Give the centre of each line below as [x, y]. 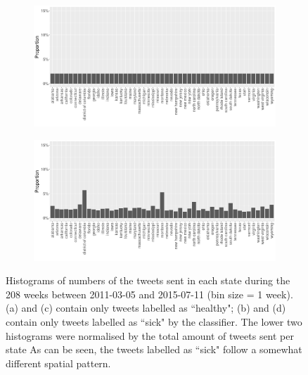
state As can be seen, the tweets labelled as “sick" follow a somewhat [154, 349]
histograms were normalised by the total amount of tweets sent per [150, 335]
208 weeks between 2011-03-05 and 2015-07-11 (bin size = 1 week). [149, 294]
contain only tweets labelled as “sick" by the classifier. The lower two [154, 321]
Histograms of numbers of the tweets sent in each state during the [148, 280]
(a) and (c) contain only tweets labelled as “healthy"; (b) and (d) [146, 308]
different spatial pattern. [58, 363]
